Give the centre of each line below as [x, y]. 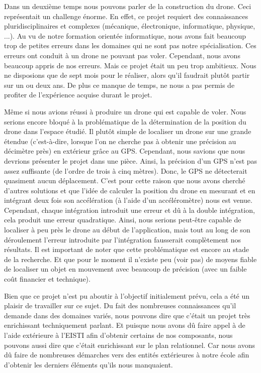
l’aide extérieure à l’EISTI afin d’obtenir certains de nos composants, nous [118, 335]
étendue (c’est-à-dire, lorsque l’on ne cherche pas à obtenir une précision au [120, 141]
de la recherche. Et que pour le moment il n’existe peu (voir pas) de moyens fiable [130, 259]
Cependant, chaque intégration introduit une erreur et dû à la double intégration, [129, 210]
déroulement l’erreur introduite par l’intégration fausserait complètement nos [123, 239]
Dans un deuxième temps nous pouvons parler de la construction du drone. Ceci [128, 6]
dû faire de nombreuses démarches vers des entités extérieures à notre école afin [127, 355]
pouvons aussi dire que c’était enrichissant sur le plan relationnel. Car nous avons [129, 345]
